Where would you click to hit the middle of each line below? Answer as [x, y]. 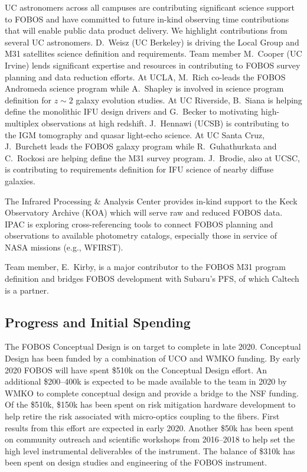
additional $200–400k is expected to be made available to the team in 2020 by [146, 381]
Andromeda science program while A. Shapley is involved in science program [144, 88]
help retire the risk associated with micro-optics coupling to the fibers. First [142, 416]
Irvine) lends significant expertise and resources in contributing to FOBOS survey [153, 65]
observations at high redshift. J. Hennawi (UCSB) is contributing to [165, 123]
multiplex [22, 123]
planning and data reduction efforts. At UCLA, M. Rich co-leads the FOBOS [145, 77]
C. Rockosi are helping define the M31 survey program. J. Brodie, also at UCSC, [152, 157]
